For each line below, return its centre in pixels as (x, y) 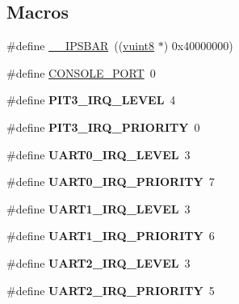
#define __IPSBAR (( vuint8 (81, 46)
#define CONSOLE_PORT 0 (81, 72)
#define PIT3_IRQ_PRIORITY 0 (103, 127)
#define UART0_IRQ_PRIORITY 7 (111, 182)
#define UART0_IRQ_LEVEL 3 (99, 154)
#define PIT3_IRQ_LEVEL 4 (91, 100)
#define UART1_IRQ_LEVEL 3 (99, 208)
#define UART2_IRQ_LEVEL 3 (99, 262)
